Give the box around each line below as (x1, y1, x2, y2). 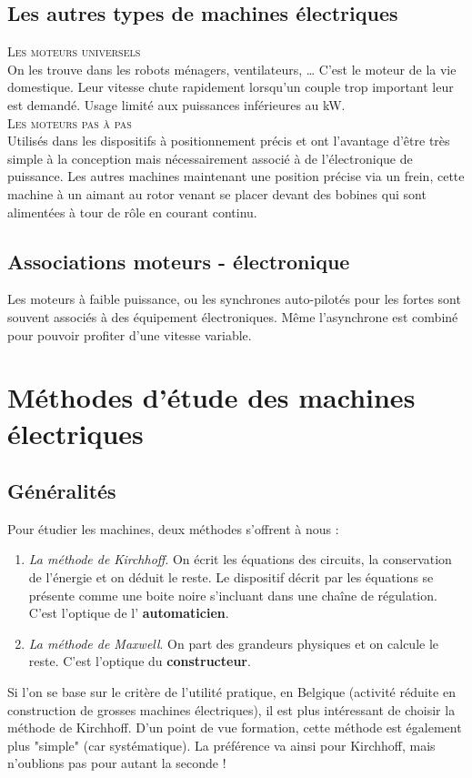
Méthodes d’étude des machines (7, 379, 416, 416)
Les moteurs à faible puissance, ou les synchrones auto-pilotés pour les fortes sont (7, 289, 461, 308)
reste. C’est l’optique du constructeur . (28, 652, 251, 671)
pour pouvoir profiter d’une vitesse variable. (7, 325, 252, 344)
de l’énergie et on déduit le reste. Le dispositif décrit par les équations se (28, 568, 434, 587)
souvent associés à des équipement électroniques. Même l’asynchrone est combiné (7, 307, 458, 326)
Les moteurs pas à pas (7, 113, 132, 132)
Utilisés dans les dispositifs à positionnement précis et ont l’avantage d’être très (7, 131, 450, 150)
